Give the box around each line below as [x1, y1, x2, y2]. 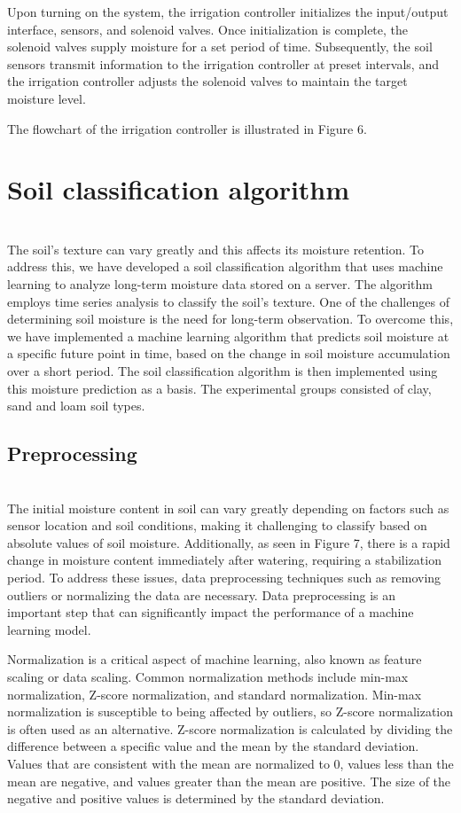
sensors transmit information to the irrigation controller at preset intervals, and [7, 54, 439, 73]
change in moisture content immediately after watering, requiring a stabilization [7, 551, 441, 569]
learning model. [7, 620, 91, 638]
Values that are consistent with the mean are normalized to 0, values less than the [7, 754, 454, 772]
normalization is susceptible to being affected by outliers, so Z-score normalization [7, 702, 454, 721]
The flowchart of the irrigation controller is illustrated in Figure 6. [7, 119, 367, 137]
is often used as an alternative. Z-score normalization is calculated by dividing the [7, 719, 453, 738]
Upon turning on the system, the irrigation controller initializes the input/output [7, 3, 449, 20]
